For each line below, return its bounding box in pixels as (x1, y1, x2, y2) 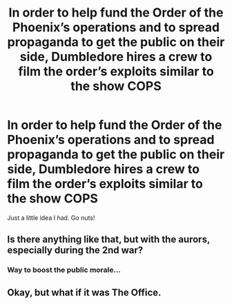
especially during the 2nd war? (7, 244, 144, 257)
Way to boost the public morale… (7, 265, 121, 275)
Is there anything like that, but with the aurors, (7, 234, 211, 246)
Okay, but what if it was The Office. (7, 286, 162, 298)
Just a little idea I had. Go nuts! (7, 213, 95, 222)
